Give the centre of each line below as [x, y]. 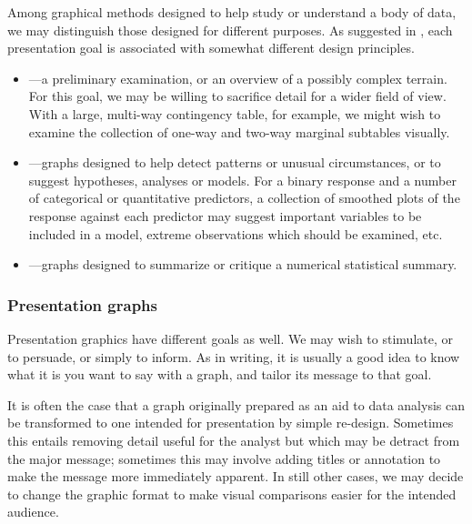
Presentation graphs [82, 304]
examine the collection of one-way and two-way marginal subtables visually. [239, 131]
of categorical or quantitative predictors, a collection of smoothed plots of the [244, 198]
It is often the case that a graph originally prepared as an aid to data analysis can [236, 404]
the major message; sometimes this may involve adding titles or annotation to [224, 458]
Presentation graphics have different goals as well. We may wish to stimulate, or [230, 338]
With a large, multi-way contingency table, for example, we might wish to [235, 113]
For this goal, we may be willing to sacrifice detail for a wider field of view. [237, 96]
